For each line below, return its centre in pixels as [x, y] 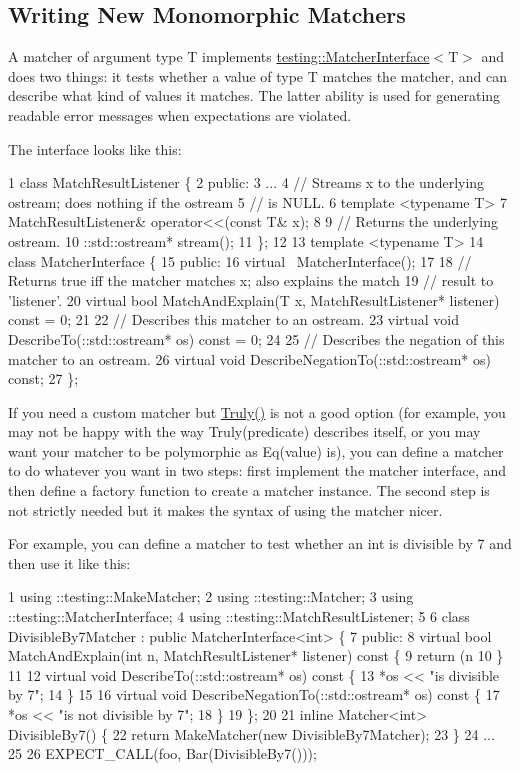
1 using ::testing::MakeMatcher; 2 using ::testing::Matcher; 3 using [211, 596]
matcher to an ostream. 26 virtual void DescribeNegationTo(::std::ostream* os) [249, 358]
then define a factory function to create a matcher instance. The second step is [249, 490]
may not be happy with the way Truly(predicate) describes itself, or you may [244, 431]
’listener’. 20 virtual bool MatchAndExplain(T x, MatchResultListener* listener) [254, 299]
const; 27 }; [43, 378]
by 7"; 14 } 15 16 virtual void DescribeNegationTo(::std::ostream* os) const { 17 [254, 694]
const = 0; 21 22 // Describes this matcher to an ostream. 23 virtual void [234, 319]
